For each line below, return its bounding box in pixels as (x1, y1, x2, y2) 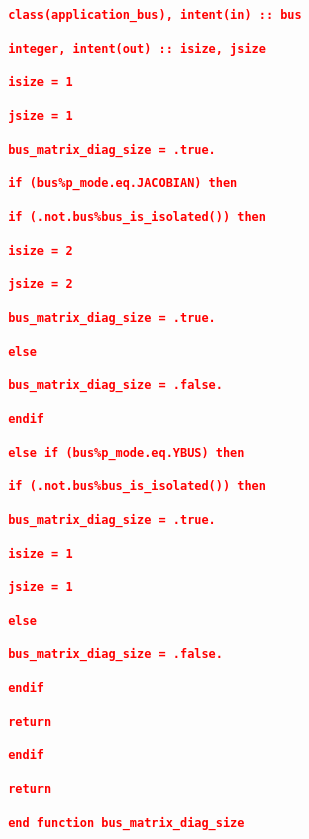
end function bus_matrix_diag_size (8, 815, 245, 830)
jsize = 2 (8, 277, 73, 292)
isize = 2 (8, 243, 73, 258)
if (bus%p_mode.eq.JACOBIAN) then (8, 176, 238, 191)
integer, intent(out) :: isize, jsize (8, 41, 266, 56)
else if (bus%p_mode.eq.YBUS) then (8, 445, 245, 460)
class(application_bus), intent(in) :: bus (8, 8, 302, 22)
